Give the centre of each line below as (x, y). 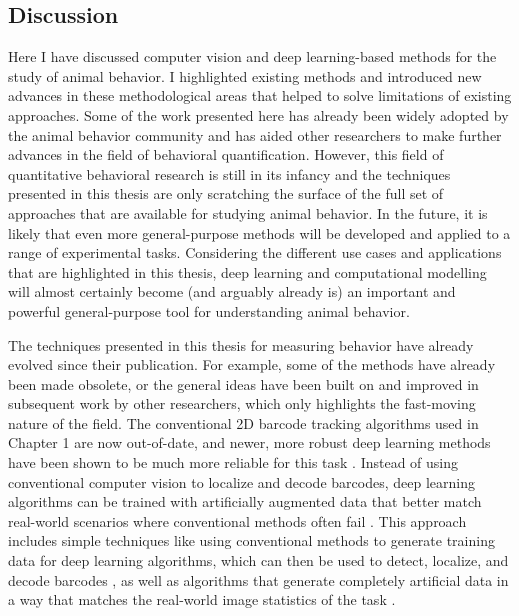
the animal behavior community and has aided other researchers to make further (255, 134)
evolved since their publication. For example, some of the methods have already (252, 364)
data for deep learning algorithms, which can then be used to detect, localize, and (258, 560)
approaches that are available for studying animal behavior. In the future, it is (248, 212)
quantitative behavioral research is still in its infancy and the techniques (229, 173)
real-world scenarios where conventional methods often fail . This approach (237, 520)
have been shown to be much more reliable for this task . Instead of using (233, 462)
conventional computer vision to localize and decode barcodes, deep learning (241, 481)
